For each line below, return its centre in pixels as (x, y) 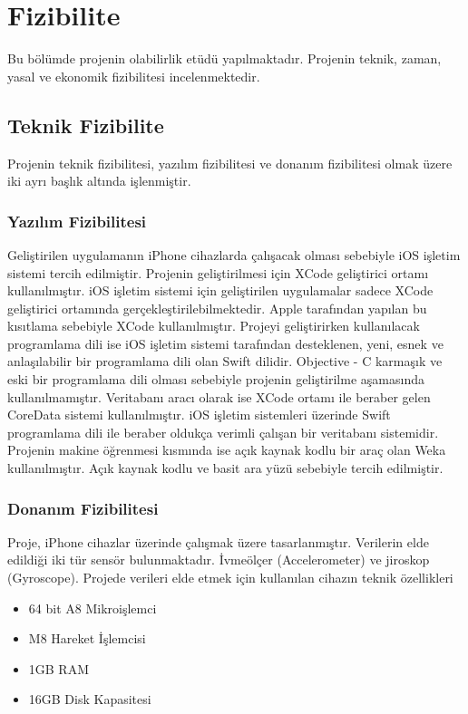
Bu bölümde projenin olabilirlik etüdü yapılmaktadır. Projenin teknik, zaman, (224, 58)
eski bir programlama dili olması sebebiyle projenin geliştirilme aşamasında (216, 379)
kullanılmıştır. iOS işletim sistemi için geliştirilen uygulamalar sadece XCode (220, 290)
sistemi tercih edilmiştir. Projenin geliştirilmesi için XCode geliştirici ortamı (218, 272)
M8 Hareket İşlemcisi (87, 638)
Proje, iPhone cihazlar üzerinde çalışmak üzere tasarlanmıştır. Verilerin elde (218, 541)
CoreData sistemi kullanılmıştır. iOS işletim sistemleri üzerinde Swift (199, 415)
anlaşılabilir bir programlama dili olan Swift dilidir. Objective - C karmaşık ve (225, 361)
